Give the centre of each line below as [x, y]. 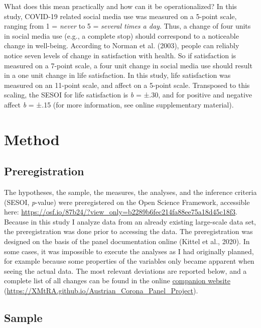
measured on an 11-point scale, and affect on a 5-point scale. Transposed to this [127, 85]
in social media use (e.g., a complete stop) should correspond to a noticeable [121, 35]
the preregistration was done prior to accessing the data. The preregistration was [128, 231]
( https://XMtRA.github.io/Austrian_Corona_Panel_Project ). [101, 291]
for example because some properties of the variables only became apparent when [129, 261]
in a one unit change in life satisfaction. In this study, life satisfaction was [117, 75]
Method [32, 139]
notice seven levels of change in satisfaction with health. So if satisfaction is [120, 55]
